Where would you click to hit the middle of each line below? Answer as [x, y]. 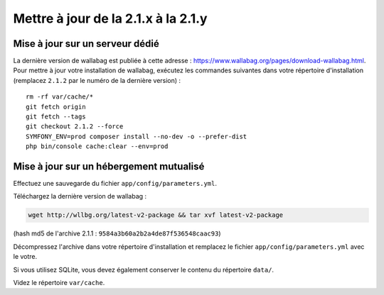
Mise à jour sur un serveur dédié [86, 44]
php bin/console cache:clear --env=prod [97, 146]
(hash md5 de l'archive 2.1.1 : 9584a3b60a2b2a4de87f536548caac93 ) [117, 233]
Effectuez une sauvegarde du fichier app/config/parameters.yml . [115, 184]
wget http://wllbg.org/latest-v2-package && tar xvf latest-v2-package [156, 215]
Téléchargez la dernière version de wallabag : [80, 196]
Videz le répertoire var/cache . [59, 283]
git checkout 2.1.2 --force [75, 127]
